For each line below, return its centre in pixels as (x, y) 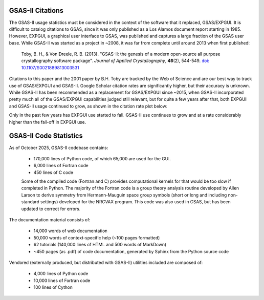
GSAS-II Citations (36, 11)
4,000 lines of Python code (61, 274)
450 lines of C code (53, 172)
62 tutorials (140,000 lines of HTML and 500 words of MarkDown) (100, 245)
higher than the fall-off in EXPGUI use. (47, 122)
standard (30, 202)
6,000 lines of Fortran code (61, 166)
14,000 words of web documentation (70, 231)
